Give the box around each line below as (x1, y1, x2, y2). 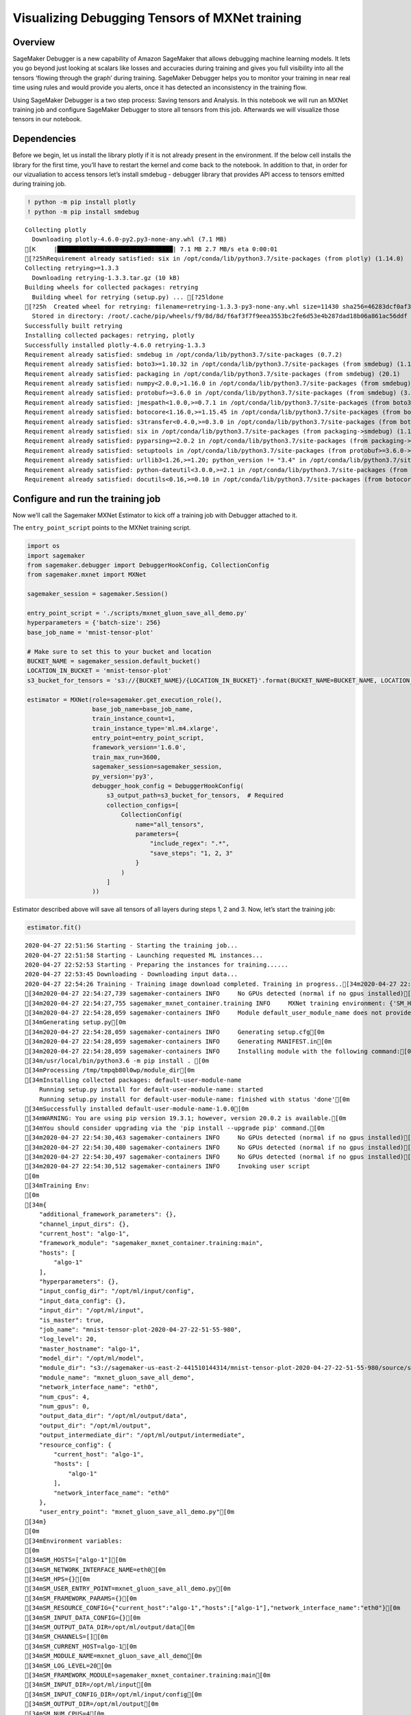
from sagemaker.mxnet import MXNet (27, 571, 147, 579)
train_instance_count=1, (92, 715, 176, 723)
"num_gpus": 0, (38, 1403, 90, 1410)
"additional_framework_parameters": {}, (38, 1211, 177, 1218)
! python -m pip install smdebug (27, 208, 140, 215)
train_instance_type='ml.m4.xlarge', (92, 724, 219, 732)
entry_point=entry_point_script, (92, 734, 205, 742)
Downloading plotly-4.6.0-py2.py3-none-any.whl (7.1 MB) (32, 235, 227, 244)
